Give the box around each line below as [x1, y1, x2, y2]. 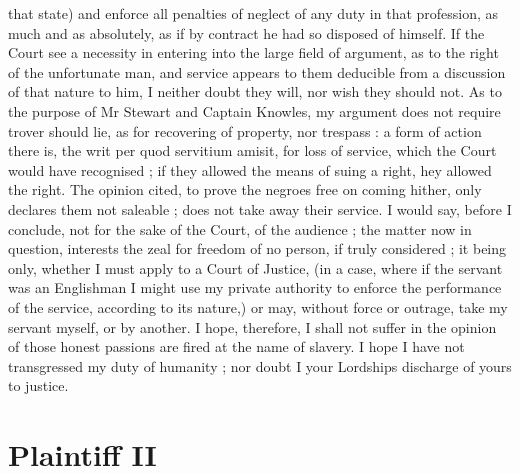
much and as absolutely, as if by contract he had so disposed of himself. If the [8, 22, 485, 43]
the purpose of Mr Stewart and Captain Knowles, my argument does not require [8, 100, 501, 121]
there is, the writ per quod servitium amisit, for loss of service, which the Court [8, 140, 497, 161]
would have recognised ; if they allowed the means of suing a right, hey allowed [8, 159, 492, 180]
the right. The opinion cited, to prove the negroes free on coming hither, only [8, 179, 482, 200]
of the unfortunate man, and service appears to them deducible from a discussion [8, 61, 506, 82]
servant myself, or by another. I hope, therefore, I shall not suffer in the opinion [8, 316, 497, 337]
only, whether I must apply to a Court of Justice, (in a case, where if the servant [8, 257, 503, 278]
